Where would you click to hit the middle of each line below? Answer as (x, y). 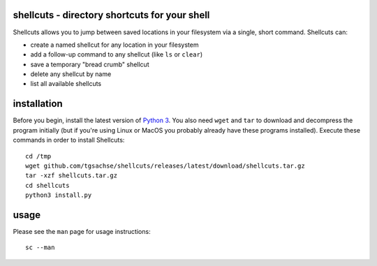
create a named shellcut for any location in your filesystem (114, 45)
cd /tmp (38, 156)
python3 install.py (59, 195)
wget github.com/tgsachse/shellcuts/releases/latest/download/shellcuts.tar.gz (165, 165)
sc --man (40, 247)
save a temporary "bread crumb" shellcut (90, 64)
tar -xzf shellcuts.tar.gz (72, 176)
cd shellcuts (47, 185)
